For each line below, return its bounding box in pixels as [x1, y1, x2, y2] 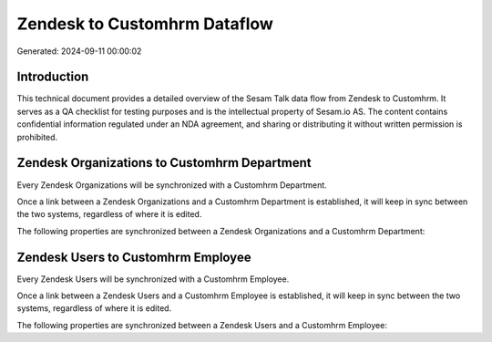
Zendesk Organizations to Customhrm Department [16, 155, 312, 171]
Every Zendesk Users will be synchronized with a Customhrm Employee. [16, 274, 290, 285]
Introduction [16, 69, 89, 85]
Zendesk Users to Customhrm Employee [16, 249, 251, 264]
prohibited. [16, 131, 58, 142]
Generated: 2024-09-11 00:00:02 [16, 46, 142, 57]
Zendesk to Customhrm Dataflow [16, 14, 273, 34]
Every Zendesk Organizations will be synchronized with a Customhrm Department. [16, 179, 327, 191]
